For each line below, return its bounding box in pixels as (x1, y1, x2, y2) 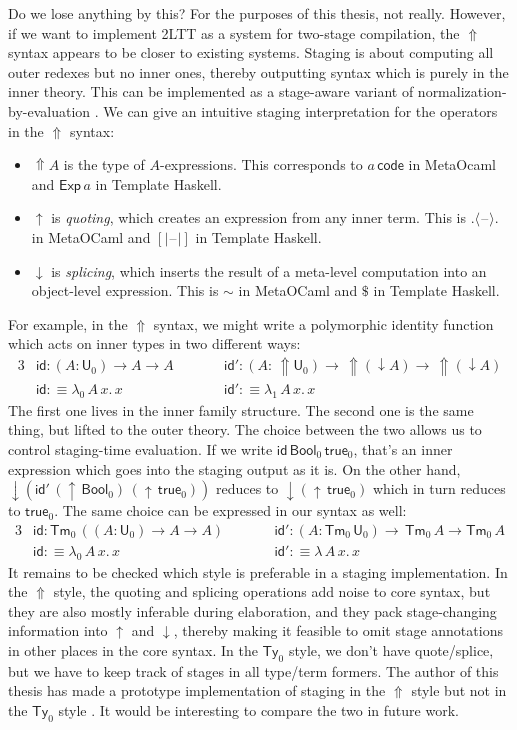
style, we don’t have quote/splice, (288, 639, 494, 660)
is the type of (63, 154, 145, 175)
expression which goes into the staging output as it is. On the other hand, (8, 458, 461, 479)
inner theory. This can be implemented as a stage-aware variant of (8, 81, 414, 102)
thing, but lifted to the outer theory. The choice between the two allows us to (8, 419, 482, 440)
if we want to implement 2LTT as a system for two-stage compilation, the (8, 22, 460, 43)
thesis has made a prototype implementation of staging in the (8, 680, 386, 701)
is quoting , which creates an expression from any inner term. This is (51, 207, 467, 228)
